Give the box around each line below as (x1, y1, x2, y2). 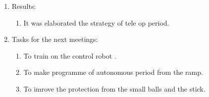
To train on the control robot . (23, 50, 116, 61)
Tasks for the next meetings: (11, 34, 98, 44)
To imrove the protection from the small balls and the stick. (23, 83, 206, 94)
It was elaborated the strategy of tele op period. (23, 17, 169, 28)
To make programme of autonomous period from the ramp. (23, 67, 203, 77)
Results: (11, 1, 36, 11)
